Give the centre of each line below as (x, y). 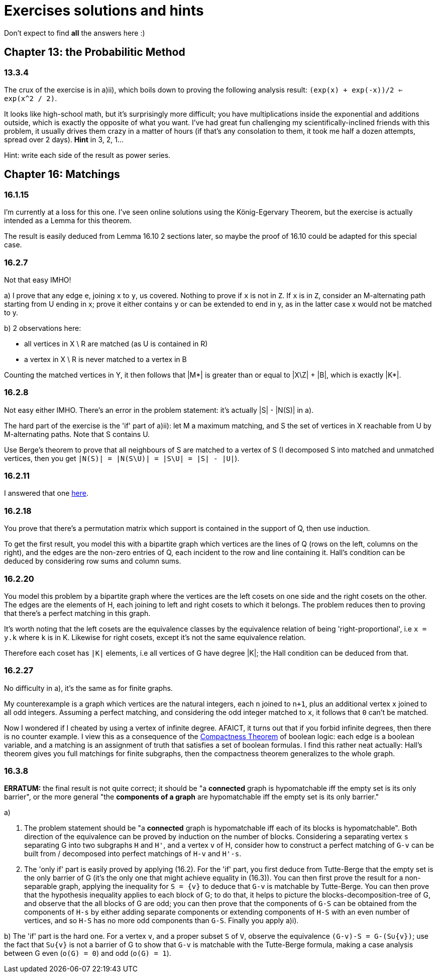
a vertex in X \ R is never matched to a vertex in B (105, 359)
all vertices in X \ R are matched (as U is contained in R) (116, 343)
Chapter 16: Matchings (62, 174)
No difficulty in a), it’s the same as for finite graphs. (88, 688)
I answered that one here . (46, 493)
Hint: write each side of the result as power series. (87, 155)
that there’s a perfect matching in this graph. (77, 613)
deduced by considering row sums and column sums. (93, 561)
